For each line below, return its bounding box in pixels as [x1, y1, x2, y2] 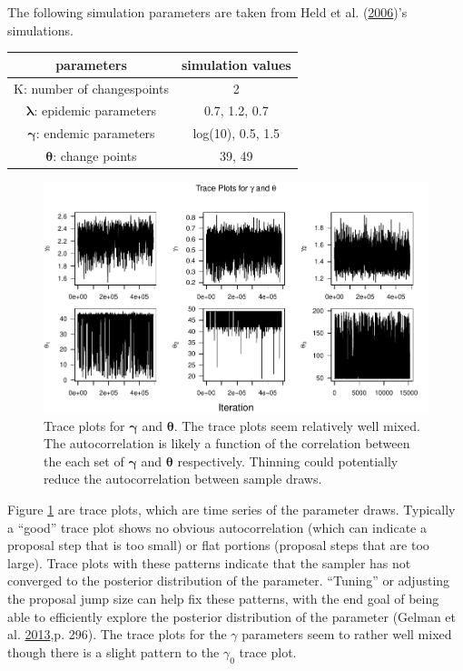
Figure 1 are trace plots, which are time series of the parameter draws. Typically [7, 500, 456, 519]
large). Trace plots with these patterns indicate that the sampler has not [7, 553, 411, 572]
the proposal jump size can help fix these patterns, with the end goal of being [7, 589, 439, 608]
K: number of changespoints [14, 78, 169, 97]
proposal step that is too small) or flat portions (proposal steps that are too [7, 536, 429, 555]
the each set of [44, 451, 124, 470]
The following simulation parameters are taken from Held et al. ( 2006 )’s [7, 3, 408, 21]
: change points [53, 146, 137, 165]
